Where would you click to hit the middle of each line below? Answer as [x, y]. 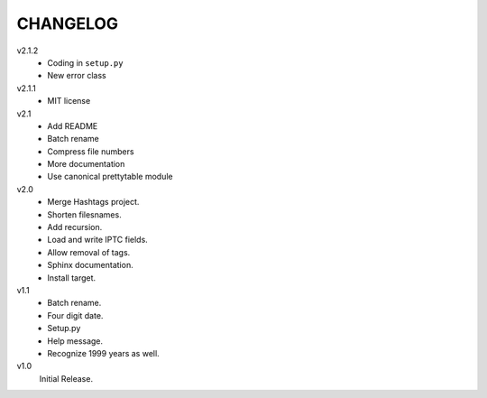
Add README [73, 125]
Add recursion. [75, 227]
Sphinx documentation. [91, 265]
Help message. [75, 341]
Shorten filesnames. [84, 214]
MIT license [69, 101]
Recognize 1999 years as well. [103, 353]
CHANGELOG [68, 23]
